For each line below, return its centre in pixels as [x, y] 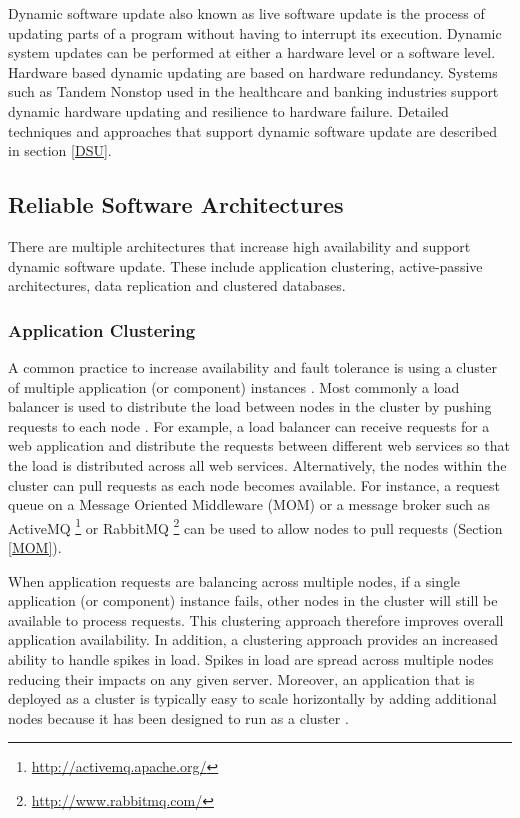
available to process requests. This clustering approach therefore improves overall [256, 619]
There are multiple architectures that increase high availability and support [239, 245]
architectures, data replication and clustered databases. [177, 285]
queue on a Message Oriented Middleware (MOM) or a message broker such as [249, 504]
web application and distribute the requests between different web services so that [259, 445]
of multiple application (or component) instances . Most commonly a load [234, 386]
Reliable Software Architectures [176, 204]
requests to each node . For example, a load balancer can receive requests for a [249, 425]
